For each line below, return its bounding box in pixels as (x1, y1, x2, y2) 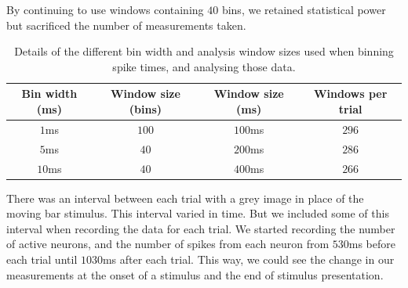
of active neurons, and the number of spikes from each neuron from (6, 236, 330, 252)
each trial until (6, 250, 78, 267)
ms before (348, 236, 395, 252)
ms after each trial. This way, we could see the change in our (102, 250, 395, 267)
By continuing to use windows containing (6, 2, 204, 17)
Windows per (313, 85, 388, 102)
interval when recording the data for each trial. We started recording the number (6, 220, 395, 236)
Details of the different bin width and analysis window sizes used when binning (14, 43, 394, 59)
